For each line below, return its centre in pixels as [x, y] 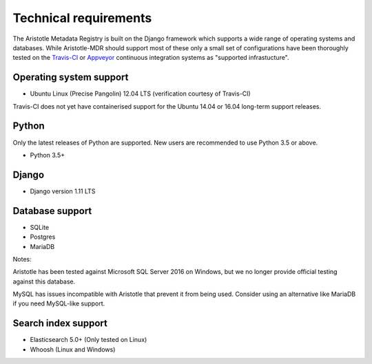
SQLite [40, 227]
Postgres [43, 237]
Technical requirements [82, 18]
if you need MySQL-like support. [59, 303]
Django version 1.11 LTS [63, 191]
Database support [52, 211]
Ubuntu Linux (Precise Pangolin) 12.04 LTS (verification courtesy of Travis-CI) [140, 94]
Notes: [22, 259]
